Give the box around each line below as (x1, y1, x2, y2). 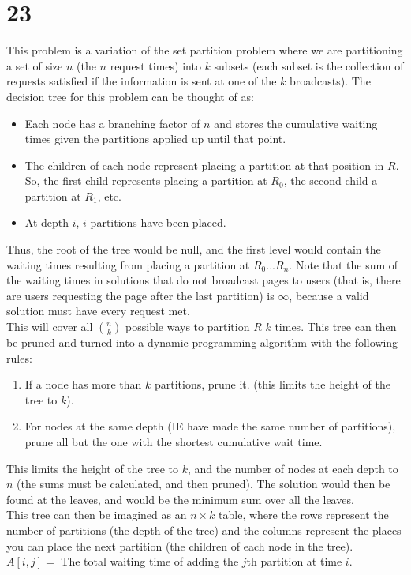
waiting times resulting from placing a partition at (6, 256, 250, 272)
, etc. (97, 187, 121, 204)
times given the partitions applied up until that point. (24, 130, 286, 147)
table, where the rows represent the (219, 506, 389, 523)
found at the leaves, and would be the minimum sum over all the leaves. (6, 490, 354, 507)
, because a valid (289, 287, 369, 303)
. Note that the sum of (289, 256, 398, 272)
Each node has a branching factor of (24, 115, 200, 131)
